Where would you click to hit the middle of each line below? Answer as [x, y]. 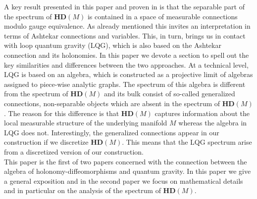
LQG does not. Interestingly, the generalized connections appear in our [112, 132]
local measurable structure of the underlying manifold [86, 123]
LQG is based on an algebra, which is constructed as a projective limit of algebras [128, 74]
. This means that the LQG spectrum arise [187, 142]
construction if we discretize [46, 142]
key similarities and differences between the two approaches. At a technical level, [126, 64]
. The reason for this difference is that [62, 113]
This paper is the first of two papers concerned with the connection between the [126, 161]
